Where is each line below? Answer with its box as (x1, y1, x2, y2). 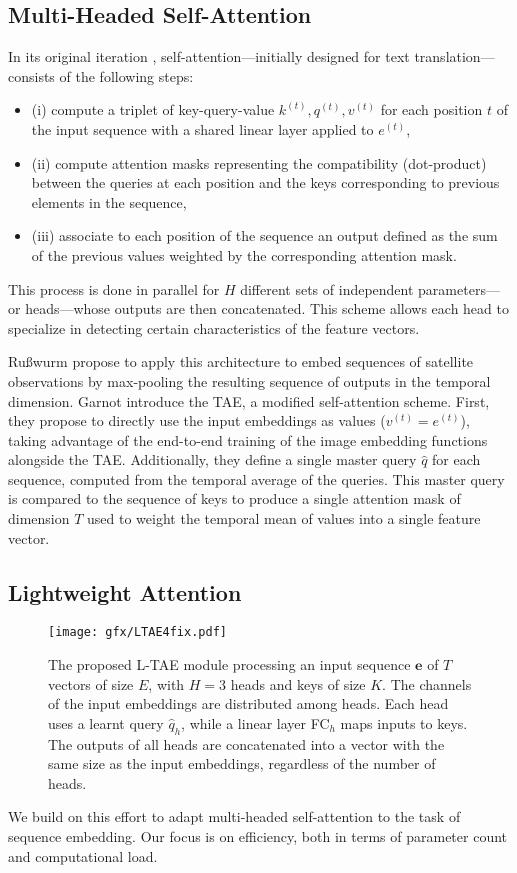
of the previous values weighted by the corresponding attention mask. (31, 244, 457, 265)
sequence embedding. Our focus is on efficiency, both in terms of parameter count (8, 826, 507, 847)
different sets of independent (240, 278, 414, 299)
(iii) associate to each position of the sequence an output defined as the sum (31, 225, 498, 246)
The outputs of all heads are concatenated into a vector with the (48, 733, 445, 754)
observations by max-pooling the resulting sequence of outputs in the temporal (8, 370, 491, 391)
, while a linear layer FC (181, 712, 330, 733)
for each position (380, 99, 483, 120)
